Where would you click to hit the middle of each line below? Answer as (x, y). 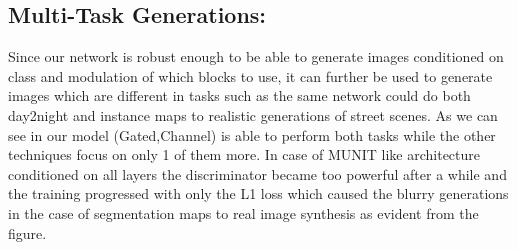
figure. (27, 232)
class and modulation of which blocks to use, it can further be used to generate (250, 75)
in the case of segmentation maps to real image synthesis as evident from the (243, 212)
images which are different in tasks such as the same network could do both (239, 95)
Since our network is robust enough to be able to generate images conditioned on (256, 56)
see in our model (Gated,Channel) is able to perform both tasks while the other (252, 134)
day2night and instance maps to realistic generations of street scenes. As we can (253, 114)
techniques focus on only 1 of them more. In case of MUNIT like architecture (244, 154)
